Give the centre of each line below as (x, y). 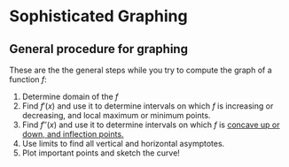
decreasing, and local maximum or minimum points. (116, 115)
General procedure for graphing (99, 49)
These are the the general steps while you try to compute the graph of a (141, 70)
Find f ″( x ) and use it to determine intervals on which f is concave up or (151, 125)
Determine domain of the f (70, 96)
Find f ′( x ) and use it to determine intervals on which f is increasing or (148, 106)
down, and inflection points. (73, 134)
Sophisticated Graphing (98, 16)
